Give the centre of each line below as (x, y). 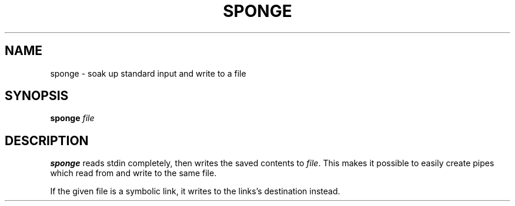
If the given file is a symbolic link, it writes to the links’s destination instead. (195, 191)
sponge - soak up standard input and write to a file (148, 73)
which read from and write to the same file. (133, 173)
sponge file (72, 118)
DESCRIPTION (47, 140)
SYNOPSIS (37, 96)
